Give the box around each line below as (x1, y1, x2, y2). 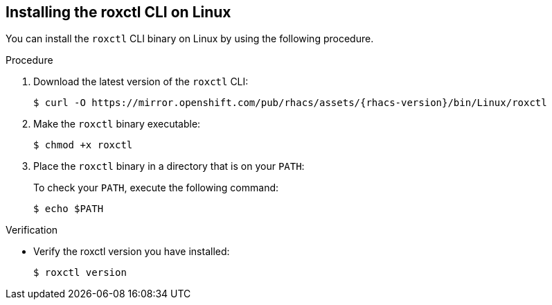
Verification (6, 224, 58, 236)
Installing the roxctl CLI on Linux (6, 3, 231, 21)
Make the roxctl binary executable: (33, 118, 201, 130)
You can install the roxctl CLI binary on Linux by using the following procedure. (6, 33, 374, 45)
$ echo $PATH (33, 203, 104, 215)
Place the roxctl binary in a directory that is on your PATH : (33, 160, 305, 173)
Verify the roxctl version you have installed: (33, 245, 230, 258)
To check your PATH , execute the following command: (33, 182, 279, 194)
